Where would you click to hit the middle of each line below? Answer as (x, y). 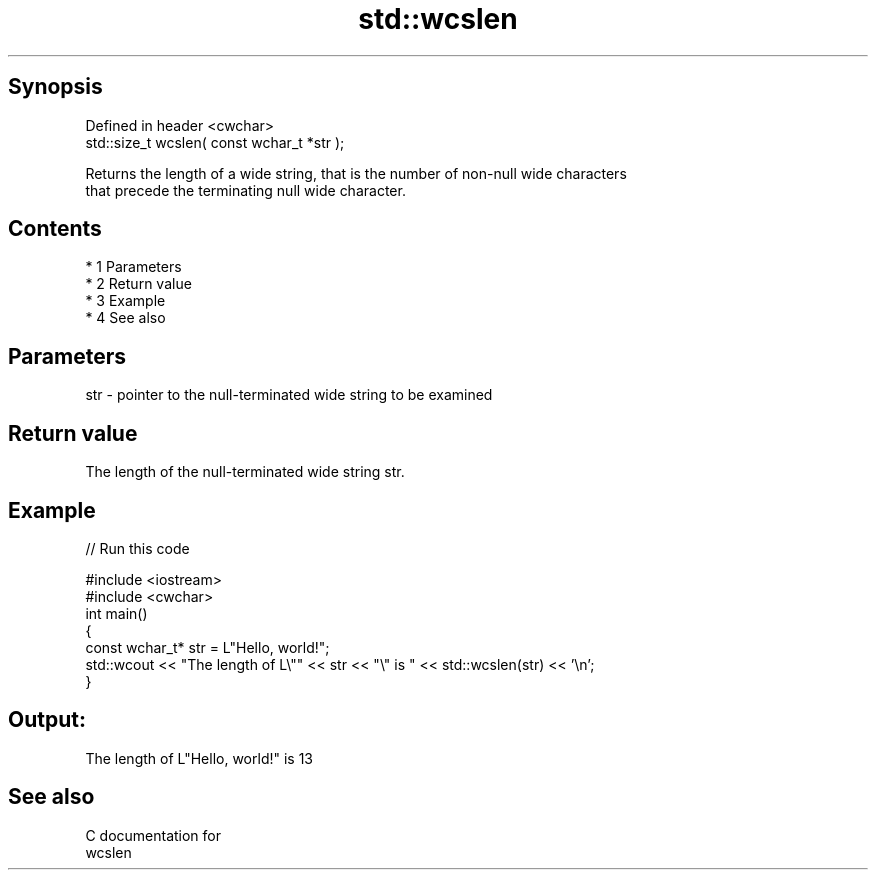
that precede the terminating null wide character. (245, 190)
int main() (116, 613)
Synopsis (55, 87)
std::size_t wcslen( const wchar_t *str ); (215, 142)
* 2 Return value (138, 284)
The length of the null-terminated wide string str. (245, 472)
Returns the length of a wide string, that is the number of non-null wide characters (356, 173)
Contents (55, 229)
